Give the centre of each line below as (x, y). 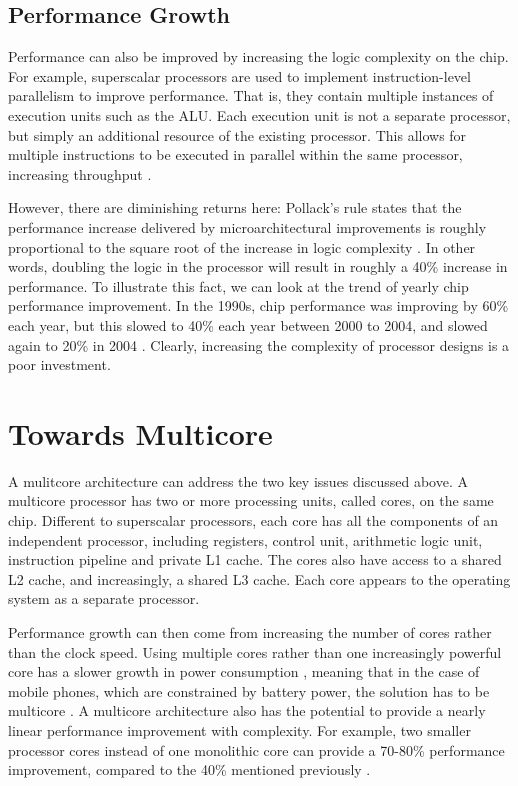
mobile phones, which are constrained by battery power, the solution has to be (249, 690)
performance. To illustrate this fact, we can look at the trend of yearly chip (238, 285)
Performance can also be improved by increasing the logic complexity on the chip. (258, 56)
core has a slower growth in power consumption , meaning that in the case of (244, 671)
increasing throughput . (80, 173)
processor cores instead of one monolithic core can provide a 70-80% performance (256, 749)
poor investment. (59, 364)
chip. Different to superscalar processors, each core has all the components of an (253, 520)
